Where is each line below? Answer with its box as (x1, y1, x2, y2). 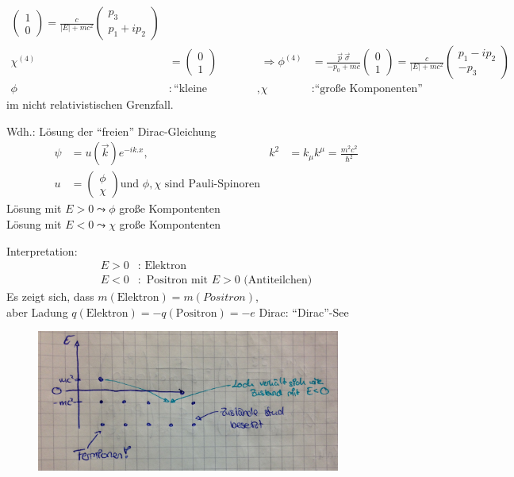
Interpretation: (6, 242, 78, 259)
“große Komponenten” (314, 83, 423, 95)
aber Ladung (6, 303, 68, 320)
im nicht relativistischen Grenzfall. (6, 96, 174, 113)
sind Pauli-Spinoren (164, 179, 260, 190)
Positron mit (146, 275, 209, 287)
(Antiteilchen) (244, 275, 313, 287)
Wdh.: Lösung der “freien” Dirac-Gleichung (6, 122, 217, 139)
